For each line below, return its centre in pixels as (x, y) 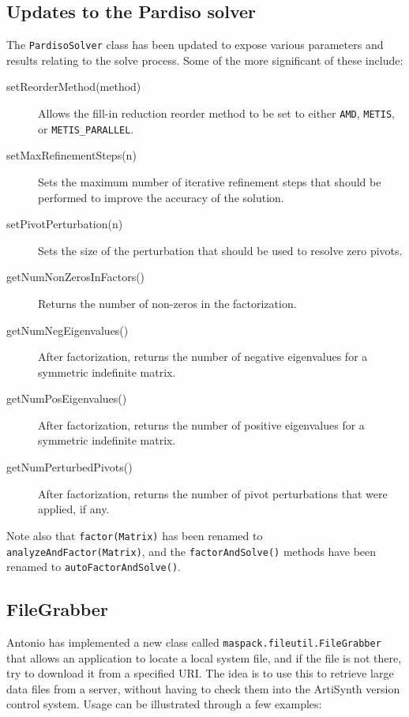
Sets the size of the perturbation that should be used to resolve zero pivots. (220, 250)
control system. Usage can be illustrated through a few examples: (164, 704)
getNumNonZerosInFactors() (76, 277)
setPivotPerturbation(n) (65, 224)
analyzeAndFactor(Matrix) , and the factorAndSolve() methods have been (191, 551)
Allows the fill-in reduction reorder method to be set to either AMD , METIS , (216, 113)
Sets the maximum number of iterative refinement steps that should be (210, 181)
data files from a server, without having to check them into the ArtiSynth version (203, 688)
